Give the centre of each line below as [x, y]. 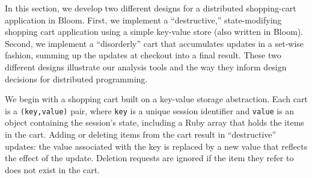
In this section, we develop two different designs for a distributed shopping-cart [151, 8]
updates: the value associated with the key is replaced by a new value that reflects [156, 146]
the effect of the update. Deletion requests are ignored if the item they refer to [149, 158]
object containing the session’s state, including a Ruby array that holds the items [154, 122]
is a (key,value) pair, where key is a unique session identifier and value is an [150, 110]
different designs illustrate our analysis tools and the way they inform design [146, 66]
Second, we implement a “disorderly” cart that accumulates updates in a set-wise [154, 43]
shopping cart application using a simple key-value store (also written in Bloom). [154, 32]
